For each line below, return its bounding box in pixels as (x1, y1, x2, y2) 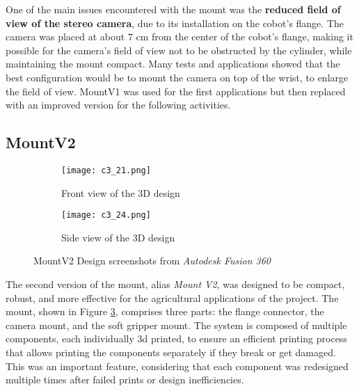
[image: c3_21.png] (61, 165, 151, 175)
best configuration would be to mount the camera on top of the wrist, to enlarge (6, 70, 349, 84)
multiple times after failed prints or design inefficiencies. (6, 372, 244, 387)
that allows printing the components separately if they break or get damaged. (6, 345, 336, 360)
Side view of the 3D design (61, 230, 175, 244)
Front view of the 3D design (61, 185, 180, 200)
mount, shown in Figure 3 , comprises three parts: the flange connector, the (6, 304, 324, 319)
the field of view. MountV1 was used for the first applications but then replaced (6, 83, 346, 98)
